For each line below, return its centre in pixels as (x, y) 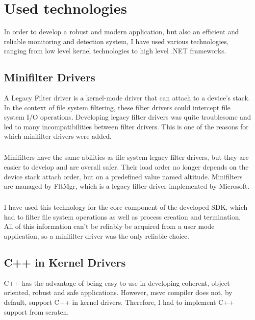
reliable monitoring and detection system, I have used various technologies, (116, 41)
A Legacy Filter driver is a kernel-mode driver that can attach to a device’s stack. (127, 98)
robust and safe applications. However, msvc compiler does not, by (132, 292)
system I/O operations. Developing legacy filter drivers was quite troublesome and (127, 117)
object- (222, 283)
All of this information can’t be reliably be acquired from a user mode (109, 226)
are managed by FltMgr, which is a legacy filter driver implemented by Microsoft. (127, 186)
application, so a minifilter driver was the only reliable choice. (97, 235)
